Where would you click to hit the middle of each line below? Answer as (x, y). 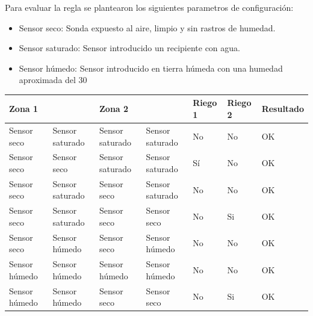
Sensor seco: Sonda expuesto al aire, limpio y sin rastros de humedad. (147, 27)
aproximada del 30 (53, 80)
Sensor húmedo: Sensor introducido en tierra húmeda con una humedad (151, 68)
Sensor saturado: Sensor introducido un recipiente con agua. (129, 48)
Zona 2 (114, 109)
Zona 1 (24, 109)
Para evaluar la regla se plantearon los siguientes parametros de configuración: (149, 7)
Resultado (283, 109)
